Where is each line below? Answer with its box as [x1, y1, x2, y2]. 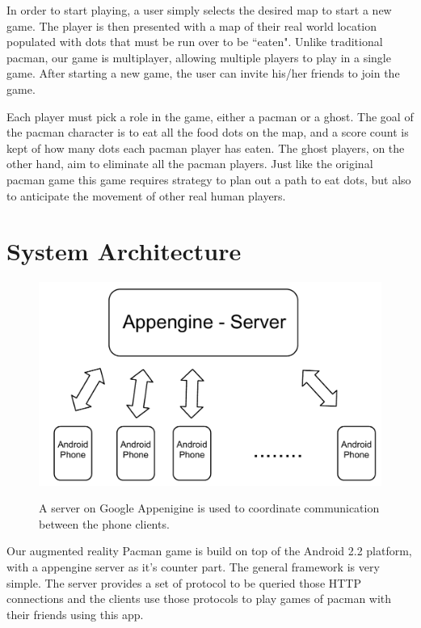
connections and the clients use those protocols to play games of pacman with [6, 590, 392, 607]
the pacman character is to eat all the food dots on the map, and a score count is [6, 124, 409, 141]
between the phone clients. [39, 515, 170, 532]
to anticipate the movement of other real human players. [6, 187, 286, 204]
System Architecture [6, 234, 242, 268]
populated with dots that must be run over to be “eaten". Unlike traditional [6, 33, 383, 50]
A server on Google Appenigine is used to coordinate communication [39, 499, 380, 516]
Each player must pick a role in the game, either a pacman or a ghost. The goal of [6, 107, 414, 124]
